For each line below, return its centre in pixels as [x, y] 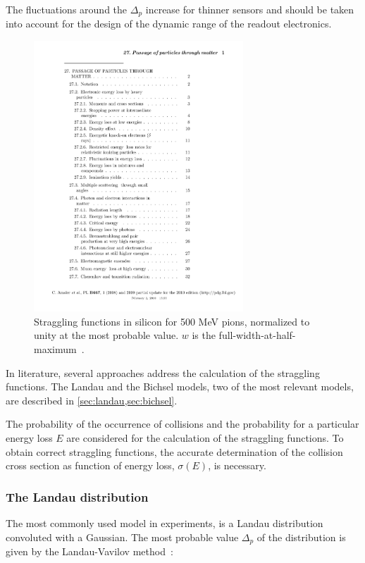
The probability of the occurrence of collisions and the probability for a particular [182, 424]
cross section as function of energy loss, [90, 465]
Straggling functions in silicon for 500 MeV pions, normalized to [172, 321]
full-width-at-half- [257, 335]
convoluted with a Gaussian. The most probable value [122, 537]
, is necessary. [237, 465]
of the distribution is [301, 537]
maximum [55, 349]
